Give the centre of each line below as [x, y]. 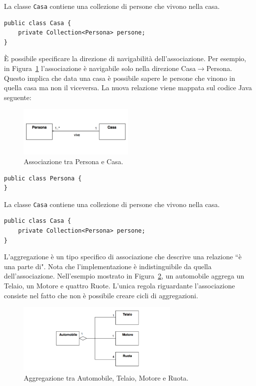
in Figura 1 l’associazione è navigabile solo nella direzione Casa [100, 68]
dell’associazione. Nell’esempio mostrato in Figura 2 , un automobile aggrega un [124, 276]
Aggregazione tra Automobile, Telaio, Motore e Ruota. [106, 377]
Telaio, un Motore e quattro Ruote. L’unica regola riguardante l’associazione [120, 285]
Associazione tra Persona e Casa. [73, 161]
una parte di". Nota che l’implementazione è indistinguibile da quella [108, 266]
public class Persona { [43, 178]
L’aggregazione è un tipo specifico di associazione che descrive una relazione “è [123, 257]
